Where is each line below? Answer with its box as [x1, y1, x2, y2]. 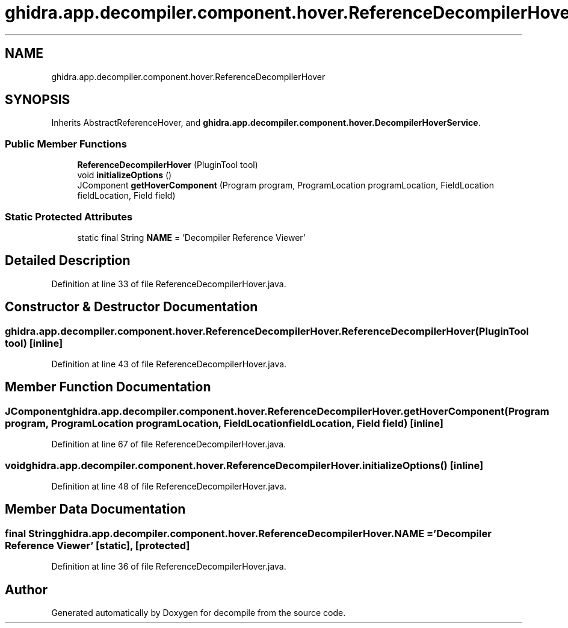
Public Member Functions [5, 137, 127, 150]
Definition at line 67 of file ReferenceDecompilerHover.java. [51, 439, 286, 450]
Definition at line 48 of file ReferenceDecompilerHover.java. [51, 480, 287, 491]
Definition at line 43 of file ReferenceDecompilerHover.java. [51, 359, 287, 369]
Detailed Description [5, 253, 131, 269]
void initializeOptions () [77, 170, 172, 181]
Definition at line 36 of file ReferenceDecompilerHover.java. [51, 561, 286, 572]
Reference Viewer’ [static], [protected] [5, 539, 190, 552]
